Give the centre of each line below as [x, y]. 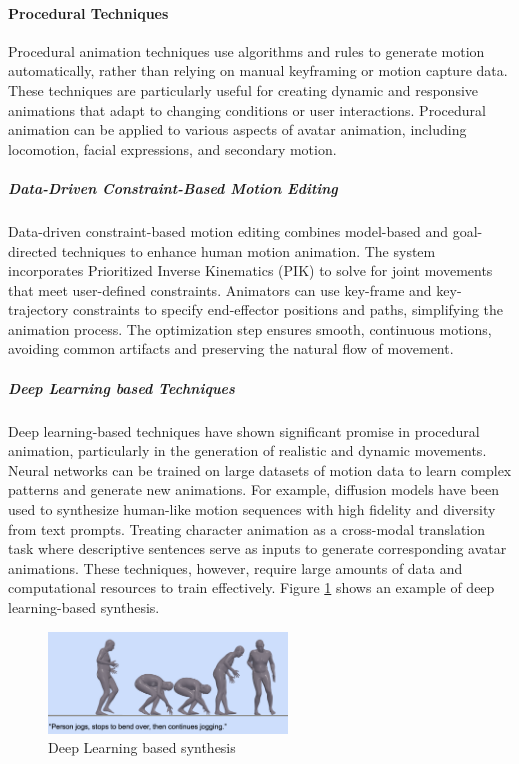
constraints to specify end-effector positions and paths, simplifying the [288, 309]
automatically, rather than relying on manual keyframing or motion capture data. [258, 70]
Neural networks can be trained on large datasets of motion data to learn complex [260, 469]
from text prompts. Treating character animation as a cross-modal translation [247, 528]
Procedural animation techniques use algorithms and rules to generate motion [246, 50]
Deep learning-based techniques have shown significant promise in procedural [244, 430]
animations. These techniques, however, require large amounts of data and [235, 567]
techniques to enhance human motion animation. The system [248, 250]
